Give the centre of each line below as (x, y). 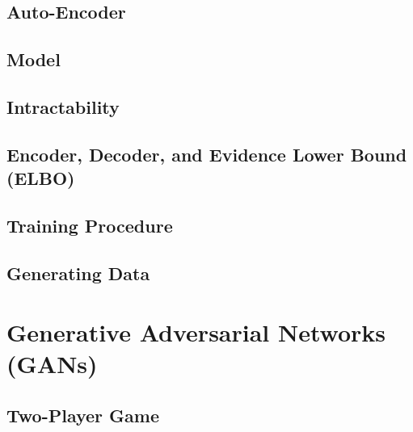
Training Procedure (90, 225)
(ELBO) (41, 178)
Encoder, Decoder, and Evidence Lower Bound (207, 154)
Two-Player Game (83, 415)
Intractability (63, 106)
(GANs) (52, 364)
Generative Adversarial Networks (196, 332)
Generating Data (78, 273)
